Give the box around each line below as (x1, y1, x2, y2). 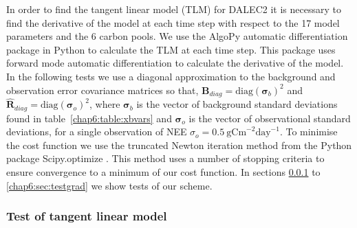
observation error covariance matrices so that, (6, 82, 199, 97)
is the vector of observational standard (188, 111, 351, 125)
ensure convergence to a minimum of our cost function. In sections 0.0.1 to (6, 165, 321, 179)
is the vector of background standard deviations (136, 97, 338, 111)
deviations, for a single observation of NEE (6, 124, 187, 139)
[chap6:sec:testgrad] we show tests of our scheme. (6, 178, 213, 192)
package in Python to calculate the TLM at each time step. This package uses (6, 42, 336, 56)
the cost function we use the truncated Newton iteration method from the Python (6, 137, 352, 152)
